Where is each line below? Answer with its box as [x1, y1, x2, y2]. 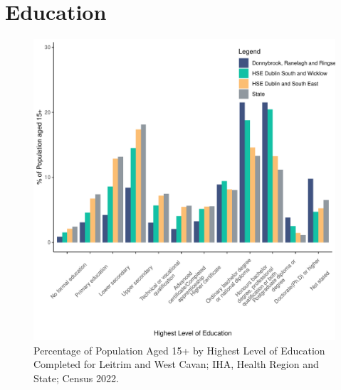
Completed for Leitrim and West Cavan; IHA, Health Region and [33, 357, 319, 372]
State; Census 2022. [33, 370, 119, 385]
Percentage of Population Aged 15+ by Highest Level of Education [33, 342, 325, 357]
